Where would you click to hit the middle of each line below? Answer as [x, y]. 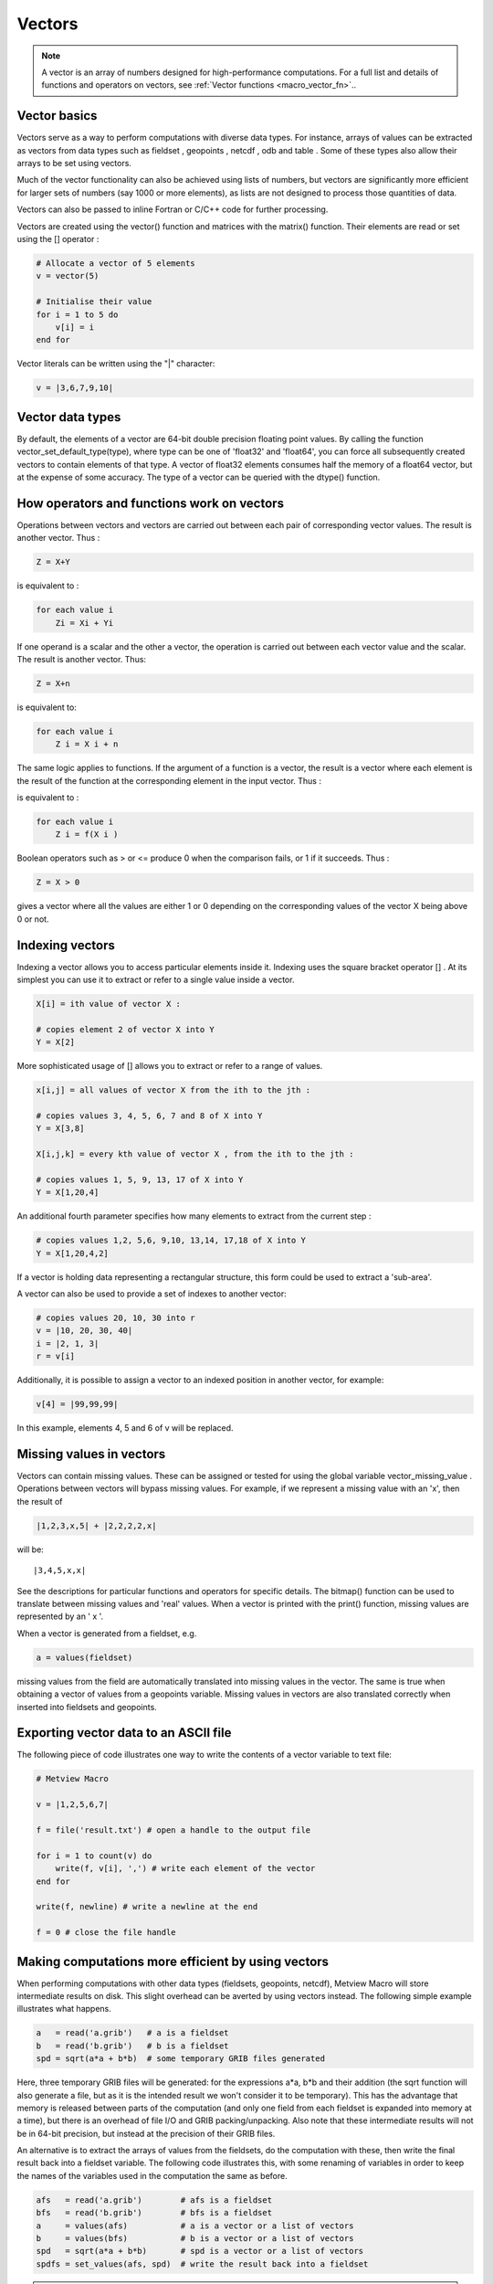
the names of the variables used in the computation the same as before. [152, 2175]
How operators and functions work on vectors [151, 503]
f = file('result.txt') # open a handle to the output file [173, 1830]
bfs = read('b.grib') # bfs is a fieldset [154, 2213]
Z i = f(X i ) [87, 835]
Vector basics [57, 116]
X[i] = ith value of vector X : [109, 1004]
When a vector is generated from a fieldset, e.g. [107, 1633]
